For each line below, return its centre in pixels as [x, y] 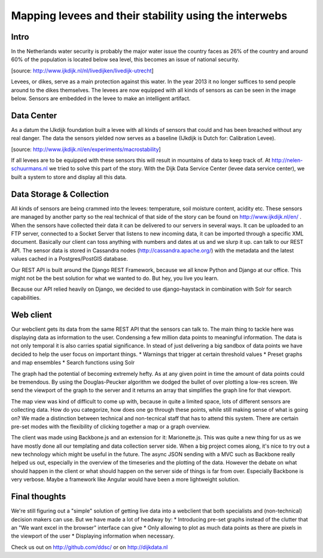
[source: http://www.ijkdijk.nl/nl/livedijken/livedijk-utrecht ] [82, 70]
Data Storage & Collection [60, 194]
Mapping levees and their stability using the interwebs [149, 16]
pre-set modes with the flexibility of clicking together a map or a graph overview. [111, 426]
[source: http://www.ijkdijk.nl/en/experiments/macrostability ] [86, 149]
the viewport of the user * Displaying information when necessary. [93, 536]
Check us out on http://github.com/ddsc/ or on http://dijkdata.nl [89, 547]
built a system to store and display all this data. [69, 177]
